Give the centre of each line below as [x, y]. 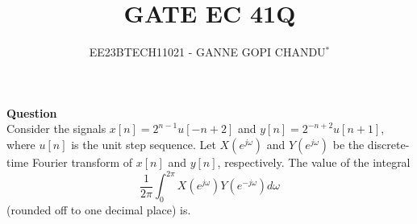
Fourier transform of [82, 162]
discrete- [388, 144]
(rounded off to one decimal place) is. [99, 209]
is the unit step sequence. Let [144, 144]
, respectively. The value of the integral [314, 162]
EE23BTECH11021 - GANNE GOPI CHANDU [207, 52]
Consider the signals [56, 129]
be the [348, 144]
